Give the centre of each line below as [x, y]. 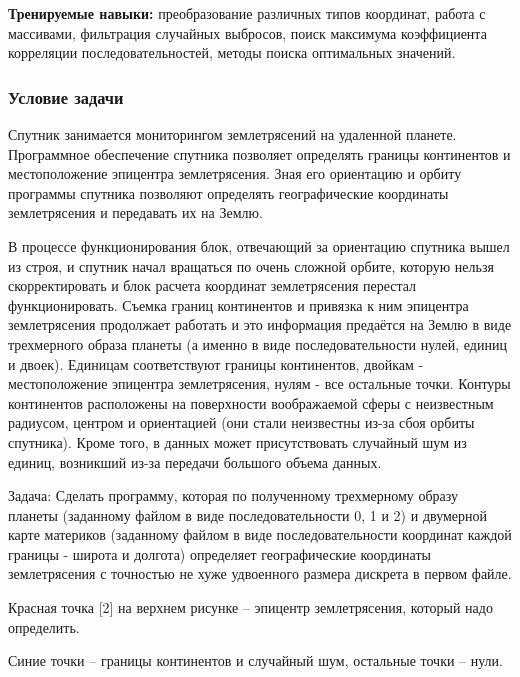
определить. [44, 626]
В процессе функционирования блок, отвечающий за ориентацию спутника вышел [259, 245]
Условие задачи [66, 96]
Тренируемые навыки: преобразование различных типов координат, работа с [247, 13]
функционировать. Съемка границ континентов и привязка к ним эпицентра [238, 304]
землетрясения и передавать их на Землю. [135, 212]
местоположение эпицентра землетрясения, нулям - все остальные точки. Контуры [259, 383]
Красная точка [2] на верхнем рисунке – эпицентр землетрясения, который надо [250, 607]
